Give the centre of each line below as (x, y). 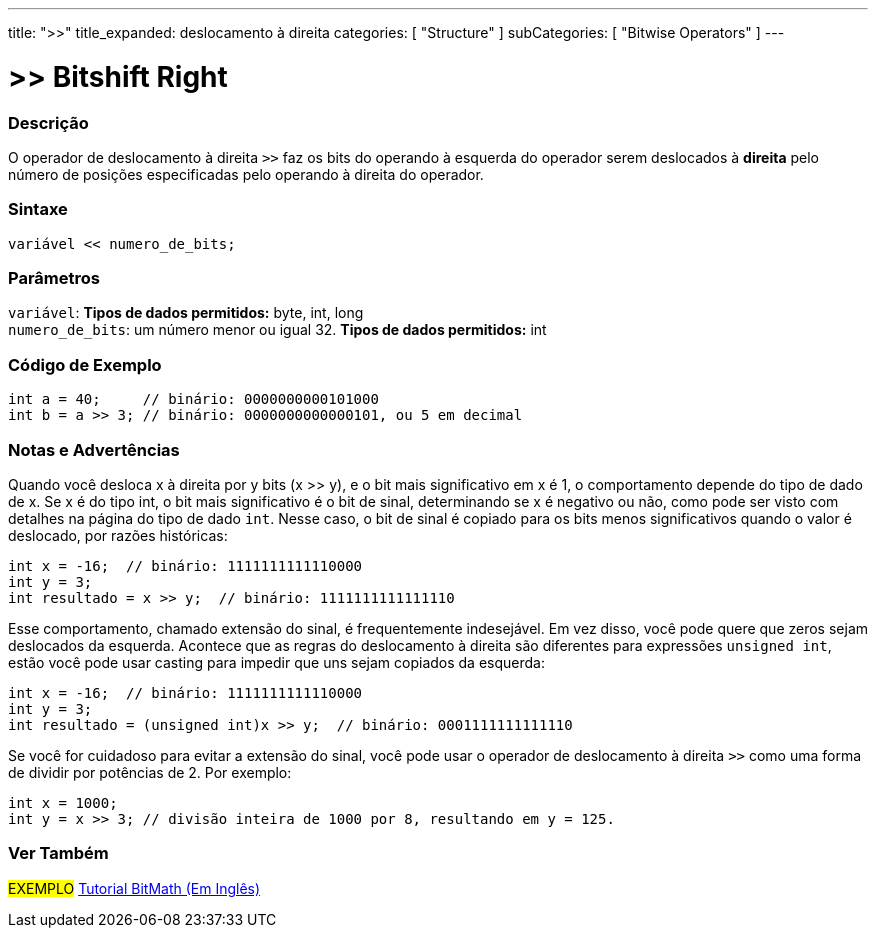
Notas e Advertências (94, 449)
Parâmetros (54, 278)
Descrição (48, 122)
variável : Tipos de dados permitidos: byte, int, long (186, 313)
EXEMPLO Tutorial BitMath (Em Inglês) (134, 888)
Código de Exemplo (85, 364)
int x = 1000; (63, 802)
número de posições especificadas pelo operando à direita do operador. (246, 174)
